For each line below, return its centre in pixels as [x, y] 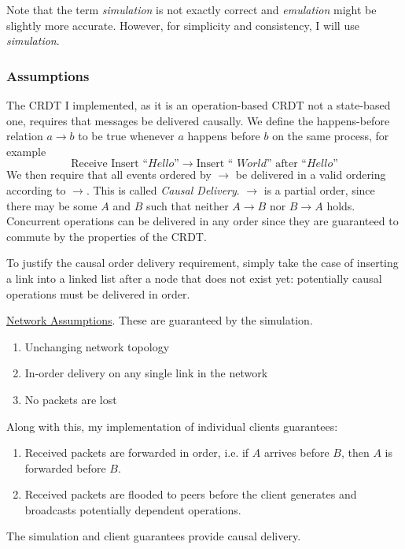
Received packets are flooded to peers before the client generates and [191, 494]
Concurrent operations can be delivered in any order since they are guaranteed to [202, 221]
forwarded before [65, 467]
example [26, 151]
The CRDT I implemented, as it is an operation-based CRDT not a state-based [199, 105]
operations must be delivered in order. [98, 293]
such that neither [187, 205]
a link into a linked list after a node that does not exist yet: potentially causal [194, 278]
